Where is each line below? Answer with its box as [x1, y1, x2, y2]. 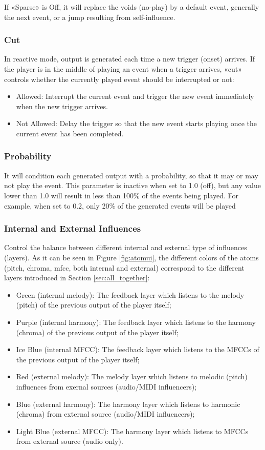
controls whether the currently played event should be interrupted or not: [4, 73, 234, 84]
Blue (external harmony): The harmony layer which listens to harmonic [16, 398, 240, 409]
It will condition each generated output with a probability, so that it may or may [4, 170, 258, 180]
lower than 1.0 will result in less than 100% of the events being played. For [4, 190, 238, 200]
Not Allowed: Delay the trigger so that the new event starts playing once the [16, 118, 257, 129]
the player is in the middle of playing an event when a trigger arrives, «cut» [4, 64, 242, 74]
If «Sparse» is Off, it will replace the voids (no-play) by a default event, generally [4, 2, 259, 12]
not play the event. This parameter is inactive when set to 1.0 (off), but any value [4, 180, 261, 191]
